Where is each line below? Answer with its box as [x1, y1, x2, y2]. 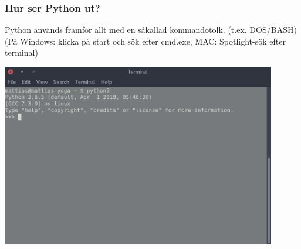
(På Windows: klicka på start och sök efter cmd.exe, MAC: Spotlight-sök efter [5, 35, 286, 47]
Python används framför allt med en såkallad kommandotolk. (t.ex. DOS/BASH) [5, 23, 297, 36]
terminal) [5, 46, 38, 59]
